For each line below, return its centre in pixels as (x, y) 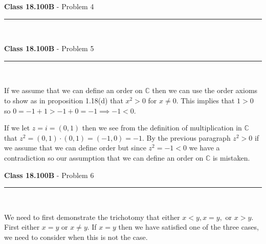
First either (22, 227)
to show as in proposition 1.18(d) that (64, 100)
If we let (17, 128)
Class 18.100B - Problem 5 (49, 48)
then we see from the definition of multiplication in (162, 128)
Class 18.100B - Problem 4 (49, 6)
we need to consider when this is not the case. (76, 237)
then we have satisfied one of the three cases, (189, 227)
